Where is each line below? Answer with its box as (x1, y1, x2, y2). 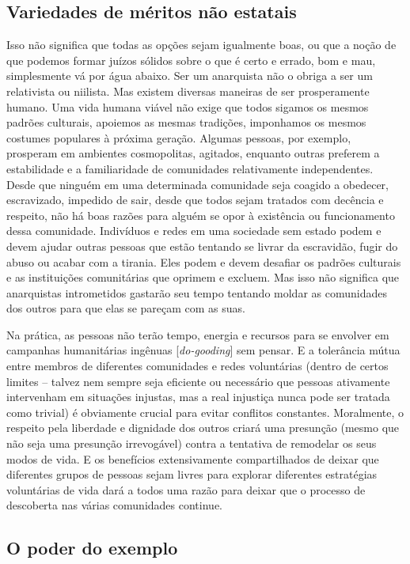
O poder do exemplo (6, 536, 178, 560)
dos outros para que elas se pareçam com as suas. (6, 300, 245, 316)
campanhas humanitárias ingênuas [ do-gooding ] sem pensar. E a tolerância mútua (6, 342, 401, 358)
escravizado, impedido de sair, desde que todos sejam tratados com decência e (6, 191, 384, 208)
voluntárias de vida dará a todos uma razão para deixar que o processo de (6, 481, 366, 498)
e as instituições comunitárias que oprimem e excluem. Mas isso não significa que (6, 269, 400, 286)
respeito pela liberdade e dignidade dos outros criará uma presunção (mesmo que (6, 419, 400, 436)
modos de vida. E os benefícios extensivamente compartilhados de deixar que (6, 450, 379, 467)
